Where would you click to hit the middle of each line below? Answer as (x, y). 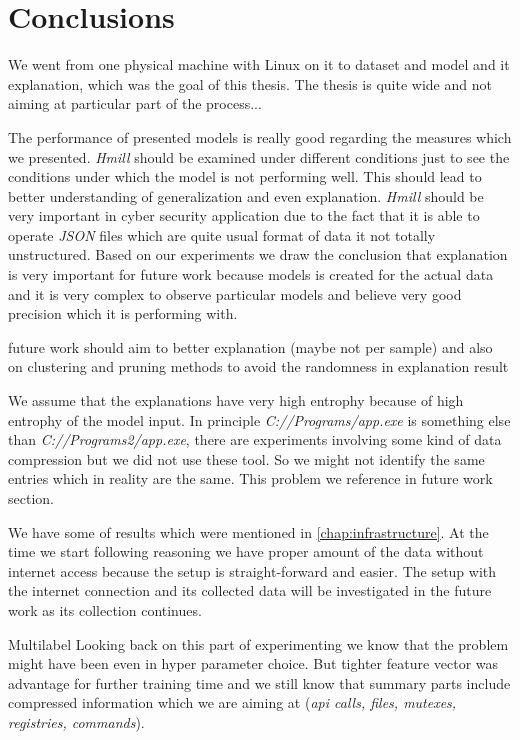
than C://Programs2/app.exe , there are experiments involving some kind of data (255, 439)
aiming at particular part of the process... (135, 103)
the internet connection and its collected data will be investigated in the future (250, 590)
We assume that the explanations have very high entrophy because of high (236, 400)
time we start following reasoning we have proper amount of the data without (246, 551)
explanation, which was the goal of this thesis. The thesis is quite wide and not (250, 83)
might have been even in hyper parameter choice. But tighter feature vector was (253, 663)
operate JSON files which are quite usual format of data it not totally (222, 234)
